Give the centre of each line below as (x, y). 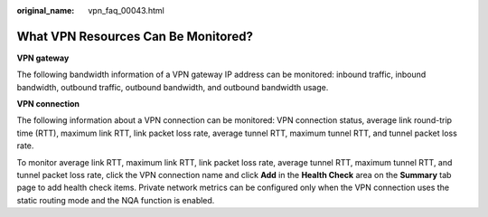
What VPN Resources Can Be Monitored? (135, 36)
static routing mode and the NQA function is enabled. (116, 200)
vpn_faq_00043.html (126, 10)
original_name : (46, 10)
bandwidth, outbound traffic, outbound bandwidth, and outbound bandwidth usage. (173, 87)
